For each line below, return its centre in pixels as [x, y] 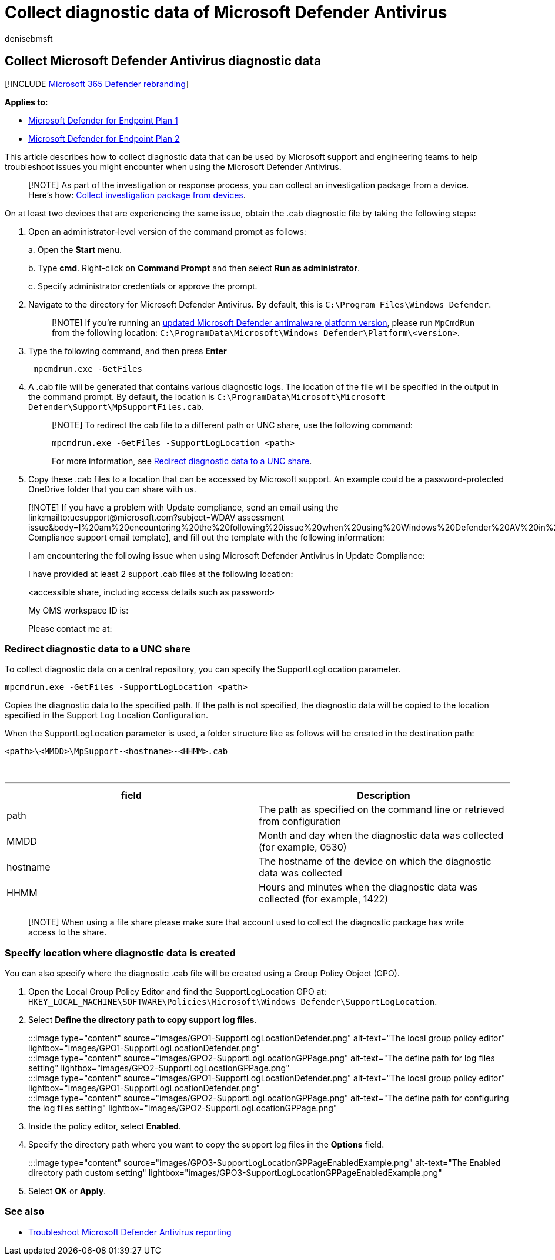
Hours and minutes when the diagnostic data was [368, 887]
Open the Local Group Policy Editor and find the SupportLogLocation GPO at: [178, 992]
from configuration [300, 821]
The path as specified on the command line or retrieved [382, 810]
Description [384, 796]
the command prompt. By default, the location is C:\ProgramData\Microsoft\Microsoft [207, 396]
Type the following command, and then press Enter [128, 351]
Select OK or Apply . [67, 1191]
